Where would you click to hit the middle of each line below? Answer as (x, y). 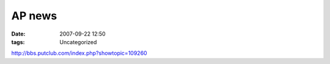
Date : (18, 34)
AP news (34, 16)
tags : (18, 42)
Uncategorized (78, 42)
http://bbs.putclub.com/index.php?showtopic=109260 (79, 53)
